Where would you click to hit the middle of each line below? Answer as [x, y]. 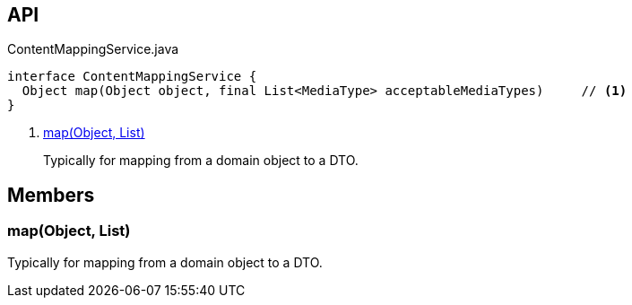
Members [51, 195]
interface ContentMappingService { [132, 77]
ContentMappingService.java [93, 49]
